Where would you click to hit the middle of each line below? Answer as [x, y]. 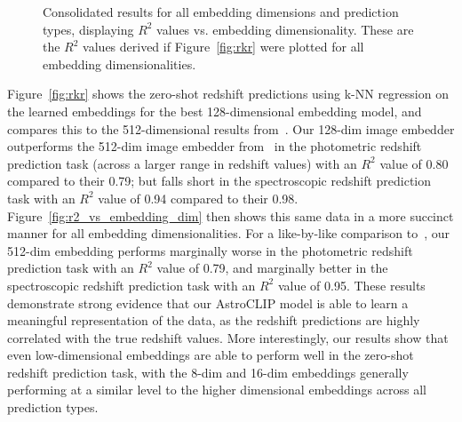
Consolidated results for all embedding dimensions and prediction [221, 12]
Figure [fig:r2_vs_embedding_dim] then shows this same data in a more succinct [231, 215]
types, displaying [88, 29]
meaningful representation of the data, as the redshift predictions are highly [214, 320]
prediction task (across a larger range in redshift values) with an [182, 163]
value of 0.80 [414, 163]
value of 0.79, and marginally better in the [272, 268]
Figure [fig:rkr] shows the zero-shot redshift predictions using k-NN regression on [228, 94]
